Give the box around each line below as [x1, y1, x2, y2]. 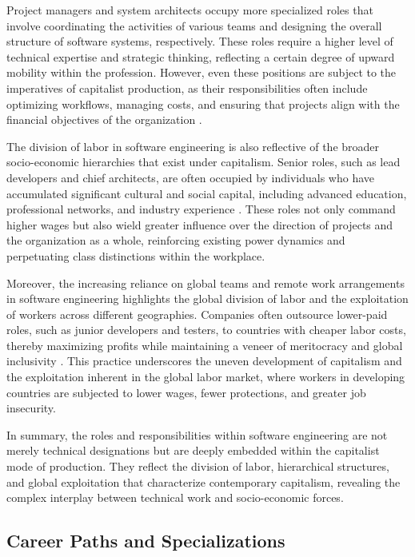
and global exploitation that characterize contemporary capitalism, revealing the [6, 473, 401, 490]
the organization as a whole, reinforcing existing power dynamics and [6, 232, 345, 249]
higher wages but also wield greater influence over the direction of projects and [6, 216, 393, 233]
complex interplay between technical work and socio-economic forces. [6, 489, 344, 506]
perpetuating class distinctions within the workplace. [6, 247, 265, 264]
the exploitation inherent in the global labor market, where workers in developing [6, 368, 405, 385]
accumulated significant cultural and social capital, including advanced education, [6, 185, 407, 201]
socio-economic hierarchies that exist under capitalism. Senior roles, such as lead [6, 153, 401, 170]
